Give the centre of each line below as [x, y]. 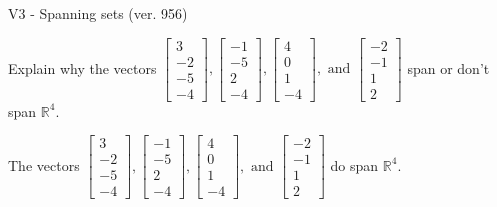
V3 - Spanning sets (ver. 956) [98, 13]
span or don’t [448, 67]
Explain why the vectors [82, 67]
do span [354, 164]
